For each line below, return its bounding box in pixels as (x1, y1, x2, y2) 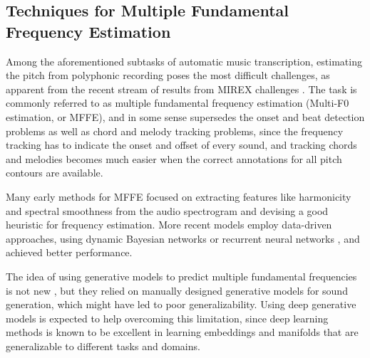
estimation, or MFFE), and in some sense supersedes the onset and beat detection (6, 109, 365, 124)
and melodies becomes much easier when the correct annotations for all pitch (6, 151, 342, 166)
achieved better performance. (6, 245, 133, 260)
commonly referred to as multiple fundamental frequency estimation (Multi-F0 (6, 95, 349, 110)
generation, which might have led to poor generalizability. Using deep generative (6, 297, 356, 312)
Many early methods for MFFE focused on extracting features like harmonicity (6, 189, 351, 204)
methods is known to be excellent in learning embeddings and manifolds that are (6, 325, 359, 339)
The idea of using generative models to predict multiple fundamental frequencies (6, 268, 357, 283)
